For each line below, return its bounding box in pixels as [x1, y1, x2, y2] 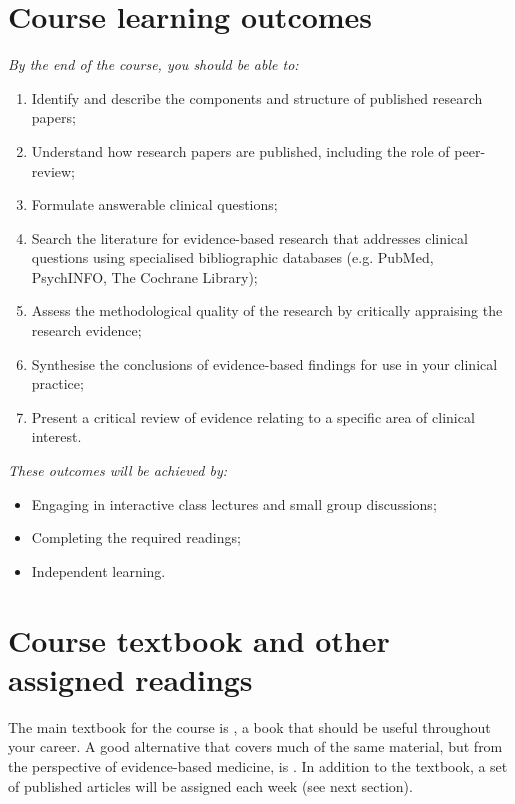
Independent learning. [31, 560, 166, 581]
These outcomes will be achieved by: [8, 460, 228, 481]
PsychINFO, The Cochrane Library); [31, 266, 258, 287]
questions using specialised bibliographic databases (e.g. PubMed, [31, 247, 434, 268]
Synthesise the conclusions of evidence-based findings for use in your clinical [31, 353, 498, 374]
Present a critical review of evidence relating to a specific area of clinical [31, 406, 475, 427]
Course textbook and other [8, 619, 390, 660]
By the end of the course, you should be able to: [8, 54, 299, 75]
